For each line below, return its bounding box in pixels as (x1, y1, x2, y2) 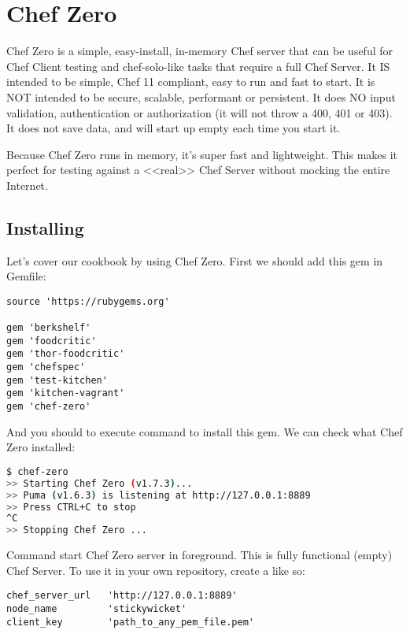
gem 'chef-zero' (6, 401, 91, 413)
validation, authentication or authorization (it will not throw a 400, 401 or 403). (6, 104, 393, 120)
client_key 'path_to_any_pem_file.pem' (6, 616, 254, 628)
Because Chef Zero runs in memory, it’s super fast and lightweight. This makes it (6, 146, 398, 162)
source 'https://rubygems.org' (6, 295, 170, 307)
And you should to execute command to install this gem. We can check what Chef (6, 423, 403, 439)
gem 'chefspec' (6, 361, 86, 373)
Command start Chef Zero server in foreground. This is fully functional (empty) (6, 547, 393, 563)
